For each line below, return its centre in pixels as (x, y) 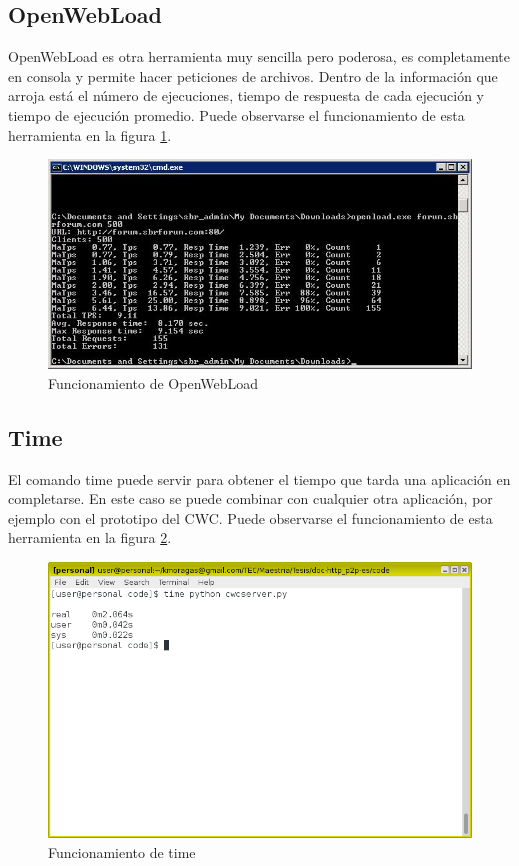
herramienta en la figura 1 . (90, 134)
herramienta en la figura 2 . (90, 537)
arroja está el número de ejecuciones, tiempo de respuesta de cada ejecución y (246, 95)
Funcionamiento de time (122, 851)
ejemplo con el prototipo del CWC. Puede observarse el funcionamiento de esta (250, 517)
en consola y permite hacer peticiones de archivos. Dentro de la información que (253, 75)
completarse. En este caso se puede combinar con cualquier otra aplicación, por (250, 498)
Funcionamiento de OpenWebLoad (153, 382)
